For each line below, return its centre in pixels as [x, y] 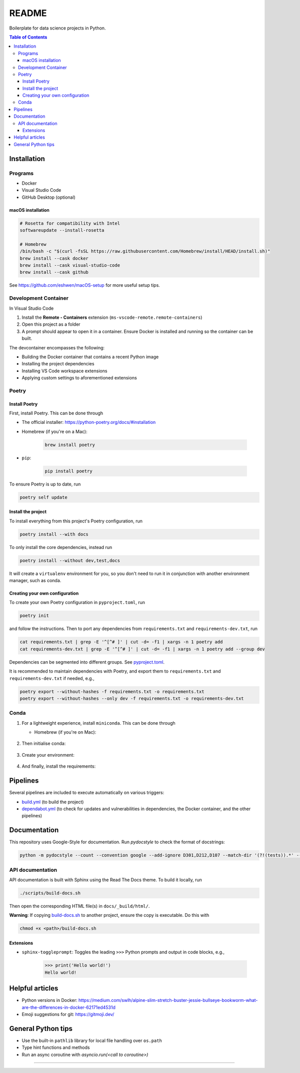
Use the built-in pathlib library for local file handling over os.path [92, 1040]
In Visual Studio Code [31, 308]
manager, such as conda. [35, 581]
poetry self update [43, 497]
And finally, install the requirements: [59, 766]
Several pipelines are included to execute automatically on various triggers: [87, 793]
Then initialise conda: [44, 744]
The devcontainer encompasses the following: [57, 347]
